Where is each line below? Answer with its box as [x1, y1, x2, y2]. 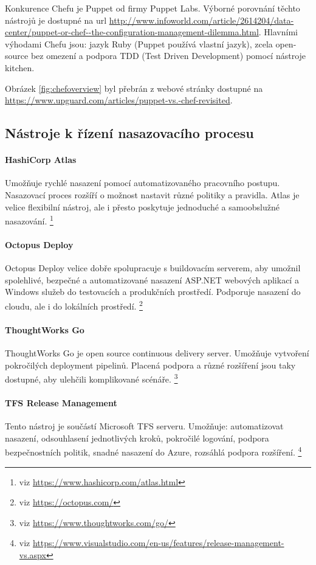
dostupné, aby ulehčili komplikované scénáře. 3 [5, 371, 178, 385]
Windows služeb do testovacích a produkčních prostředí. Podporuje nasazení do [5, 285, 301, 298]
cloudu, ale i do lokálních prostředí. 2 [5, 297, 143, 312]
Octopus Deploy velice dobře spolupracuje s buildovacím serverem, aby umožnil [5, 262, 301, 274]
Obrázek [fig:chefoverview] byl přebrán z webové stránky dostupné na [5, 81, 263, 94]
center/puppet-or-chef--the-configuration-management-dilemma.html [5, 26, 259, 38]
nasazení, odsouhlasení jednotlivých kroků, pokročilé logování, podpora [5, 431, 269, 444]
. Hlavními [258, 26, 298, 38]
